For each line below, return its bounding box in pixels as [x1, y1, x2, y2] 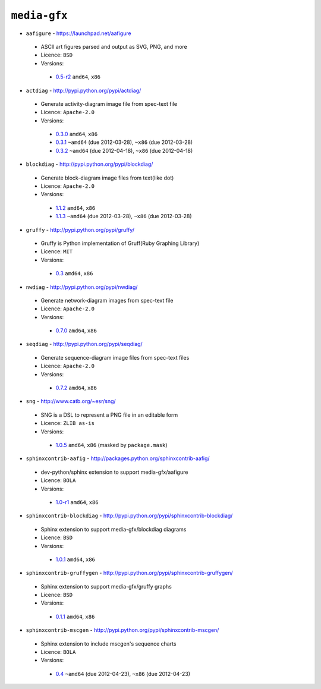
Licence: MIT [40, 248, 73, 255]
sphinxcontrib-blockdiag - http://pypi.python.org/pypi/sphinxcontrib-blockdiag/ [26, 512, 233, 520]
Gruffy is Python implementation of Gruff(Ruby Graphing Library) [40, 240, 200, 247]
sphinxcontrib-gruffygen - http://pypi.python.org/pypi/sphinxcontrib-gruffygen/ [26, 570, 233, 577]
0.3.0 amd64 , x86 [55, 131, 98, 138]
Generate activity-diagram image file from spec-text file [40, 100, 178, 107]
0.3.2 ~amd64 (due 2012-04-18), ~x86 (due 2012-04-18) [55, 147, 193, 154]
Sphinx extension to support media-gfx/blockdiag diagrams [40, 526, 187, 533]
